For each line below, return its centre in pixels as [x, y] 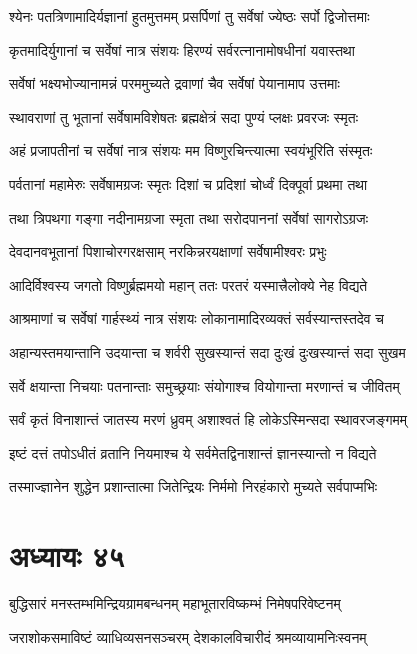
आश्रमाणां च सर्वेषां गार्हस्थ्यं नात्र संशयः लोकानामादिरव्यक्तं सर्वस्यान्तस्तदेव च [197, 318]
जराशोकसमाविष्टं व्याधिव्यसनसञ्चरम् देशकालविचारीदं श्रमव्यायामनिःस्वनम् [188, 636]
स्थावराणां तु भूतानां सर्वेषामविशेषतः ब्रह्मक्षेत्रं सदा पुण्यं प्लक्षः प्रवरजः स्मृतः [184, 116]
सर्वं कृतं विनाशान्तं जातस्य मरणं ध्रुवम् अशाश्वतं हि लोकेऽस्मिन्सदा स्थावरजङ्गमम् [208, 419]
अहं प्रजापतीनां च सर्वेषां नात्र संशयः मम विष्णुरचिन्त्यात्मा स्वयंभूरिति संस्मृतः [191, 150]
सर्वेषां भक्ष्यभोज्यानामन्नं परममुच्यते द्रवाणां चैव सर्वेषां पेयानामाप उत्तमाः [174, 83]
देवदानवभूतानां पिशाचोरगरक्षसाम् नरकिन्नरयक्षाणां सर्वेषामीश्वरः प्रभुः [168, 251]
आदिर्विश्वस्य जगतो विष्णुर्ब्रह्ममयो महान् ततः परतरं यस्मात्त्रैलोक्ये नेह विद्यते [188, 284]
